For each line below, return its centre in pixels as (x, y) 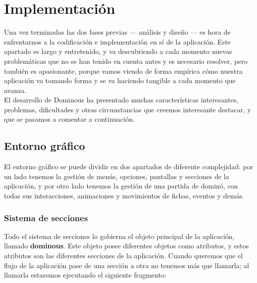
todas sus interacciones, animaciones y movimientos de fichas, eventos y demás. (124, 196)
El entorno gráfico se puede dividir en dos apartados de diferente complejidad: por (129, 166)
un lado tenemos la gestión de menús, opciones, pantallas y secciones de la (117, 176)
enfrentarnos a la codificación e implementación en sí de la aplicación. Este (117, 41)
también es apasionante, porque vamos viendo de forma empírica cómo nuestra (123, 71)
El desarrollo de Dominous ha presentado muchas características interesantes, (121, 100)
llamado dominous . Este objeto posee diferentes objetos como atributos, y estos (127, 246)
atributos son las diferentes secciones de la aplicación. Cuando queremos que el (124, 256)
